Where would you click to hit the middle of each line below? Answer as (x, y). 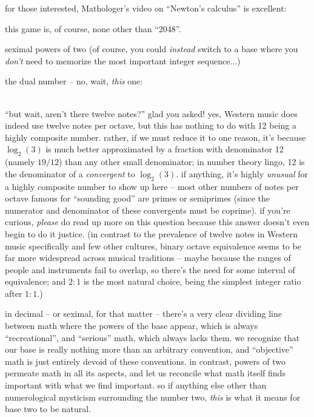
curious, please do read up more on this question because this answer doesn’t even (157, 222)
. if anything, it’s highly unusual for (242, 173)
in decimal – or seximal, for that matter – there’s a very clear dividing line (143, 314)
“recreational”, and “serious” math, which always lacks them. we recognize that (152, 337)
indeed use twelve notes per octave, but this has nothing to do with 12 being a (151, 125)
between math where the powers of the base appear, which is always (132, 326)
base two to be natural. (48, 409)
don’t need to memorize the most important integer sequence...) (123, 60)
